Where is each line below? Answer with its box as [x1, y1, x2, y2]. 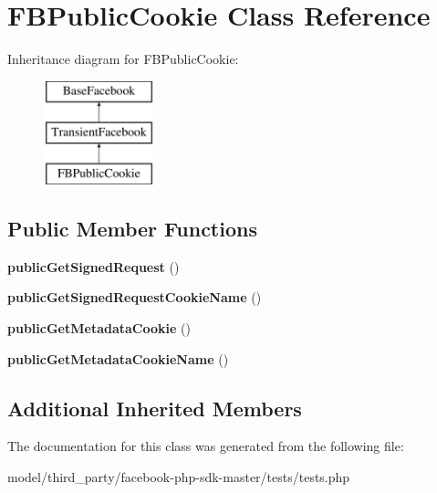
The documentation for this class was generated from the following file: [7, 436, 404, 456]
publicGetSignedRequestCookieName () [7, 288, 262, 307]
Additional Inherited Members [7, 393, 302, 422]
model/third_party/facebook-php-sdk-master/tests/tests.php [7, 467, 350, 487]
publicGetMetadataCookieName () [7, 349, 229, 368]
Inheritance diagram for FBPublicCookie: [7, 49, 239, 68]
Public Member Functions [7, 215, 257, 243]
